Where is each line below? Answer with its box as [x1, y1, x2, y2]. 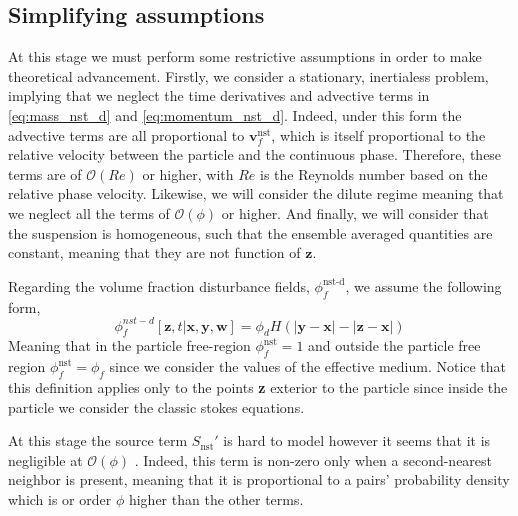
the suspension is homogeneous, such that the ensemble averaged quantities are [8, 222, 493, 243]
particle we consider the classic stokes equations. [8, 396, 305, 417]
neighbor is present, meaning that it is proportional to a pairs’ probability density [8, 469, 510, 490]
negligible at [8, 449, 83, 470]
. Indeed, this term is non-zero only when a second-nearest [134, 449, 493, 470]
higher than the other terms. [128, 488, 304, 509]
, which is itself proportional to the [271, 124, 486, 145]
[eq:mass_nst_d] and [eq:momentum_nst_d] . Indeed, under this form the [8, 104, 462, 125]
